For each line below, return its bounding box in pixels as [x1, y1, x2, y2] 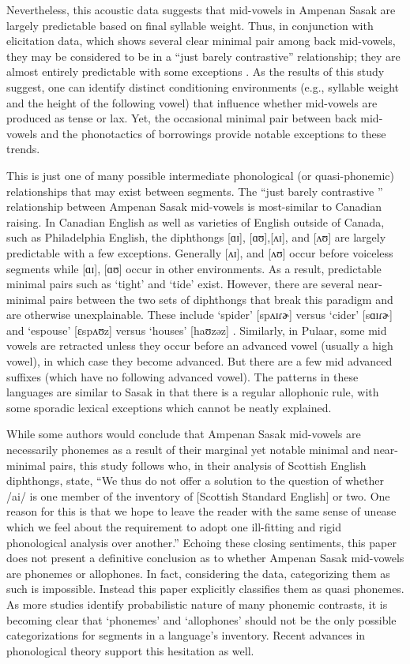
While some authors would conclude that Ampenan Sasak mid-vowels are [6, 426, 361, 442]
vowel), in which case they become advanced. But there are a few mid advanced [6, 353, 393, 370]
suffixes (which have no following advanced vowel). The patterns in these [6, 368, 359, 385]
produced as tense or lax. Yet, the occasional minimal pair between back [6, 110, 357, 126]
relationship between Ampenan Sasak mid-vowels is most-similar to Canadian [6, 198, 382, 215]
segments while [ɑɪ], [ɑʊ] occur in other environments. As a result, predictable [6, 260, 382, 276]
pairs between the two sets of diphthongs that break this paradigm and [49, 291, 393, 307]
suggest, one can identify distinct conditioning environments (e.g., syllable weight [6, 78, 400, 95]
